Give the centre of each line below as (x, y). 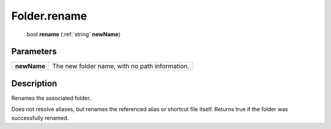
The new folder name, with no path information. (121, 66)
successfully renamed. (40, 118)
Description (34, 83)
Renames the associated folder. (51, 98)
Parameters (34, 52)
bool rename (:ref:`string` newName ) (74, 34)
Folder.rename (49, 16)
